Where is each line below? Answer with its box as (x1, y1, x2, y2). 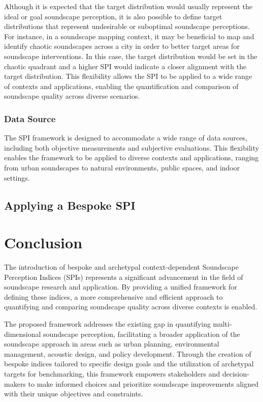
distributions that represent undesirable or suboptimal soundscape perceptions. (4, 21, 250, 32)
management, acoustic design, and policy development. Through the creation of (4, 348, 251, 359)
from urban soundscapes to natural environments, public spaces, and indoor (4, 162, 240, 173)
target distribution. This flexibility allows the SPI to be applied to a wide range (4, 71, 252, 81)
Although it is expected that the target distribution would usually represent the (4, 1, 252, 11)
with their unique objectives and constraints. (4, 388, 143, 399)
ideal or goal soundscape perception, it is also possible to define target (4, 11, 222, 21)
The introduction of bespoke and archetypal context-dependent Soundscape (4, 262, 239, 272)
